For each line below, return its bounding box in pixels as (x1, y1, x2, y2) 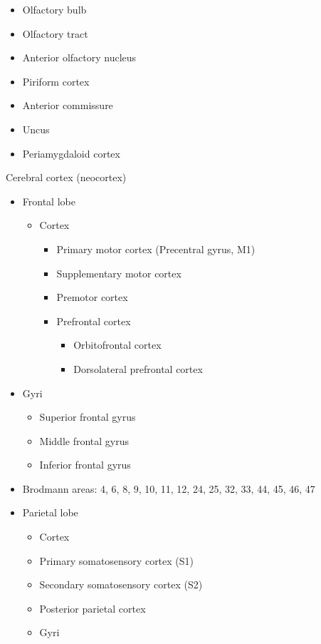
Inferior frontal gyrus (39, 457, 131, 472)
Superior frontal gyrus (39, 409, 136, 424)
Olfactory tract (22, 26, 88, 41)
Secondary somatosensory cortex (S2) (39, 577, 203, 592)
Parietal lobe (22, 505, 78, 520)
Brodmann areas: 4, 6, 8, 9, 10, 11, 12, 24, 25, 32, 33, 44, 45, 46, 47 (22, 481, 315, 496)
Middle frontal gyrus (39, 433, 130, 448)
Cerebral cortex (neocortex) (6, 170, 127, 185)
